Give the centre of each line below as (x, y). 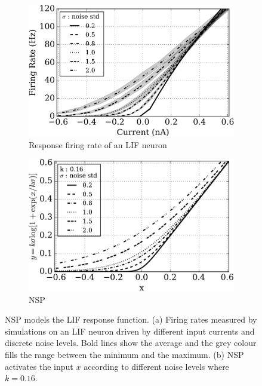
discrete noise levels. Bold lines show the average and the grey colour (131, 343)
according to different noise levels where (156, 366)
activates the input (39, 366)
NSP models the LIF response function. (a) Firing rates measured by (131, 319)
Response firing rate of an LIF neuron (98, 144)
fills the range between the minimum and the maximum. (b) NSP (124, 355)
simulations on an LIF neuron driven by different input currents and (130, 331)
